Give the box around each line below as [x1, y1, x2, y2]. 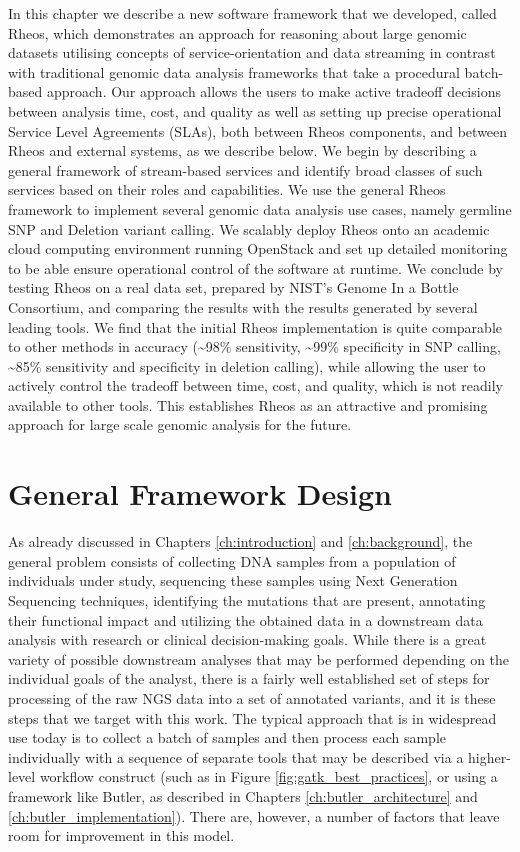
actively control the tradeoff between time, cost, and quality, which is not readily [8, 375, 503, 396]
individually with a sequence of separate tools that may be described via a [8, 746, 464, 767]
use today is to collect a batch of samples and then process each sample [8, 727, 447, 748]
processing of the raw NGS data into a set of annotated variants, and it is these [8, 687, 496, 708]
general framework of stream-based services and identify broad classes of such [8, 159, 483, 180]
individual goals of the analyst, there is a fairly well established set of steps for [8, 668, 490, 689]
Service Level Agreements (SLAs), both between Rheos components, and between [8, 120, 508, 141]
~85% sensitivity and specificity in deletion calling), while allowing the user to [8, 355, 486, 376]
